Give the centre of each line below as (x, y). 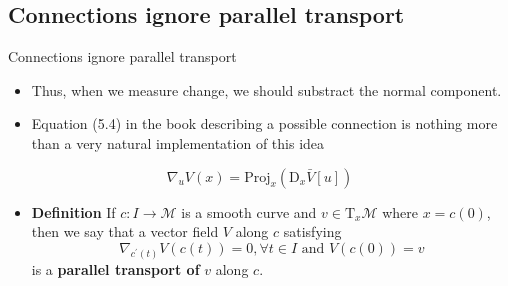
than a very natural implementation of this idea (178, 142)
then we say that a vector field (125, 231)
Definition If (73, 211)
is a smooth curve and (249, 211)
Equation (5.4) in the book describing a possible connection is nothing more (264, 123)
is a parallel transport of (115, 268)
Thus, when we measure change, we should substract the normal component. (266, 89)
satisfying (312, 231)
